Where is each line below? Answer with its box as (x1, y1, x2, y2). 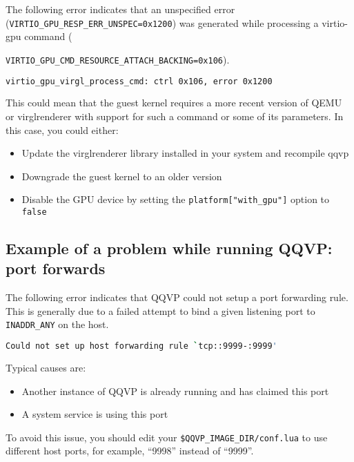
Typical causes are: (6, 360, 86, 374)
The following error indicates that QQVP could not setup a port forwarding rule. (6, 290, 348, 305)
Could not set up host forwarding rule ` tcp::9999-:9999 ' (6, 341, 277, 352)
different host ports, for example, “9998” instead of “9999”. (6, 443, 254, 458)
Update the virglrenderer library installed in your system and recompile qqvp (21, 146, 349, 160)
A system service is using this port (21, 407, 168, 421)
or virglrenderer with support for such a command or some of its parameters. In (6, 108, 344, 123)
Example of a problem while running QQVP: (6, 238, 333, 259)
